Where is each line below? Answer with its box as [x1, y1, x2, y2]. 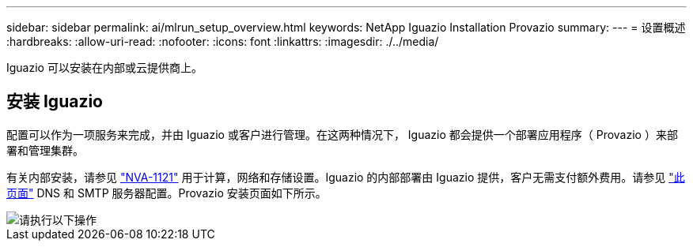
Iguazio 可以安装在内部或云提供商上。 [6, 61, 203, 74]
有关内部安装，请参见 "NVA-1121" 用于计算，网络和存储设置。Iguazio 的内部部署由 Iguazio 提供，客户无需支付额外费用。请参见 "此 [6, 170, 685, 184]
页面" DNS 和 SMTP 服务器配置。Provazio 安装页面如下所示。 [6, 185, 327, 200]
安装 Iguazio [6, 92, 104, 112]
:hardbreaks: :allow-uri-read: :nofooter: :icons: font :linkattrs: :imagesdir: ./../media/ [6, 35, 439, 48]
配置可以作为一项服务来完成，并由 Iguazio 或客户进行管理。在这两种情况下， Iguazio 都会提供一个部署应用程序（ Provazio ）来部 [6, 127, 678, 141]
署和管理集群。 [6, 143, 84, 157]
